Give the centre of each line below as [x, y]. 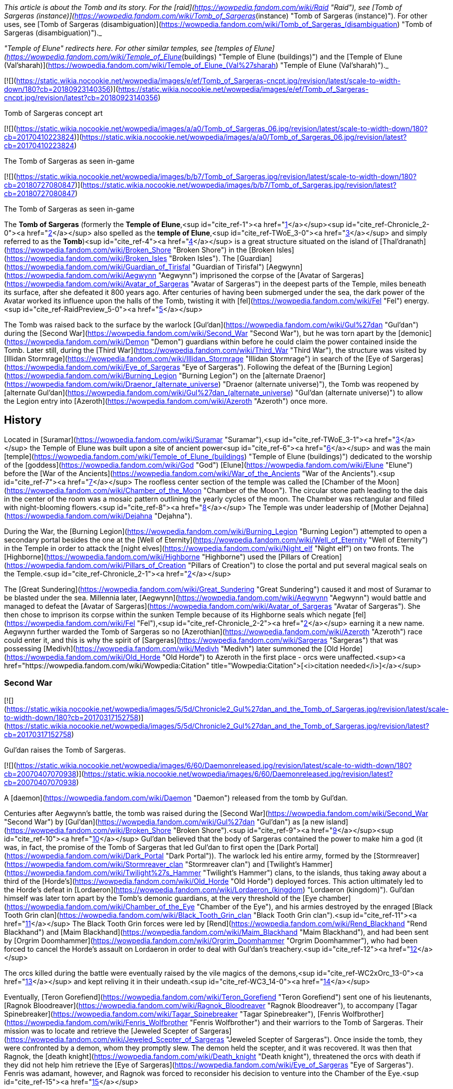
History [23, 420]
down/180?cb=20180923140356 [57, 89]
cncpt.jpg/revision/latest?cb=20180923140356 [81, 98]
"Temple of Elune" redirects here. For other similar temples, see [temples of [128, 48]
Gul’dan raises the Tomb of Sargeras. [65, 750]
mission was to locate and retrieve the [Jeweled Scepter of [101, 1031]
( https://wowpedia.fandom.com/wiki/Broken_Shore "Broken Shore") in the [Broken [139, 250]
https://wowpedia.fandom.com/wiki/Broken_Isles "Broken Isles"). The [121, 258]
